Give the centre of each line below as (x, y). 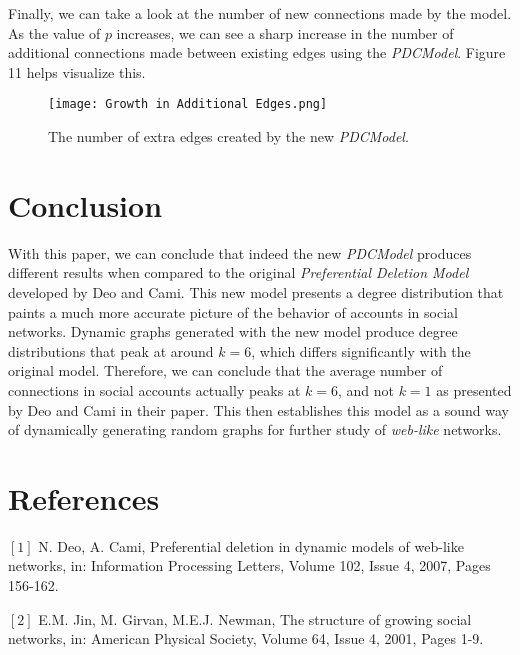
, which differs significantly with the (361, 350)
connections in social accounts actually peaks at (154, 389)
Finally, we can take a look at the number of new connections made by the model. (260, 13)
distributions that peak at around (111, 350)
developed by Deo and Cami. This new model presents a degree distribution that (256, 291)
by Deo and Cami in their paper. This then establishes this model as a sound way (258, 409)
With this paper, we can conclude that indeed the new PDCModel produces (240, 252)
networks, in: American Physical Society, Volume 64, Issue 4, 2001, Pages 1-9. (246, 638)
